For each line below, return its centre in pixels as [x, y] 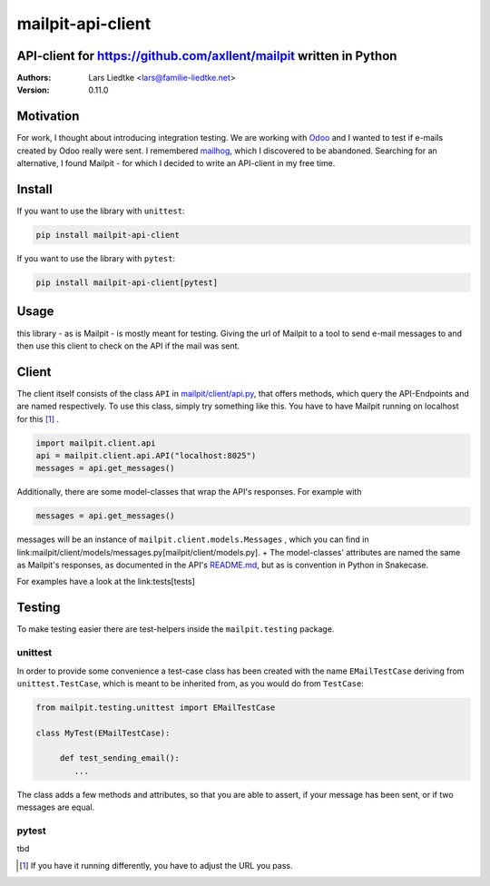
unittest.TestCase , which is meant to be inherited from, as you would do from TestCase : [191, 683]
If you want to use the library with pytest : [96, 259]
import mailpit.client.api [96, 443]
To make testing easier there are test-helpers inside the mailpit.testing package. [176, 629]
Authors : [34, 78]
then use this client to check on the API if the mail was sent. [128, 346]
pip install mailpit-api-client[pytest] [127, 283]
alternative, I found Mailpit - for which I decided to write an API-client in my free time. [176, 163]
